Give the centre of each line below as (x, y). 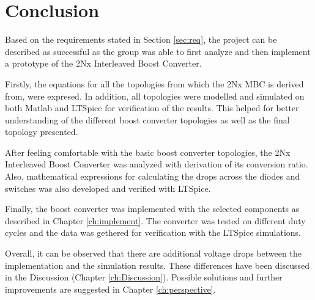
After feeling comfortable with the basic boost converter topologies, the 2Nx (148, 152)
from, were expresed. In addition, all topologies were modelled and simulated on (155, 96)
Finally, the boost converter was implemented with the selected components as (152, 209)
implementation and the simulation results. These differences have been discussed (157, 265)
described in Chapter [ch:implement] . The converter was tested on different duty (155, 220)
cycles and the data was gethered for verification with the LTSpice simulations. (153, 232)
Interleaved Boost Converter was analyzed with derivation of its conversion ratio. (157, 164)
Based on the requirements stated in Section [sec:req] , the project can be (141, 39)
